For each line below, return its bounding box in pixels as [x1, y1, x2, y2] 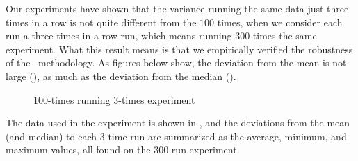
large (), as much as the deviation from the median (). [6, 68, 236, 83]
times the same [252, 28, 317, 43]
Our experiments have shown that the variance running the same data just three [6, 1, 349, 15]
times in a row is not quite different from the [6, 15, 197, 29]
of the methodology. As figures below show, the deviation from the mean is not [6, 55, 347, 70]
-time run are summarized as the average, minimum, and [104, 129, 347, 143]
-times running [48, 92, 111, 106]
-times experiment [118, 92, 195, 106]
